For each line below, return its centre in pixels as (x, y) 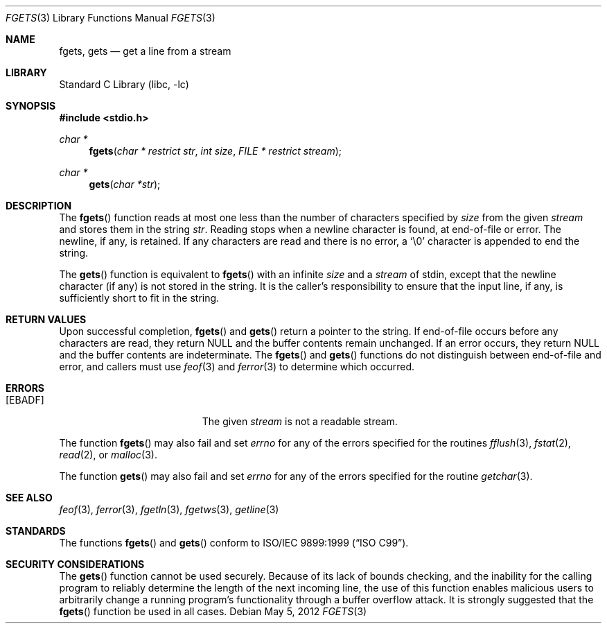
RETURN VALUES (46, 319)
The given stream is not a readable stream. (300, 421)
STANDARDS (36, 531)
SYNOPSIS (31, 106)
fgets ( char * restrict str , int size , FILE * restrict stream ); (215, 151)
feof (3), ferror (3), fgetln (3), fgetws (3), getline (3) (169, 509)
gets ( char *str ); (125, 184)
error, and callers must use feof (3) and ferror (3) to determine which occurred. (237, 367)
